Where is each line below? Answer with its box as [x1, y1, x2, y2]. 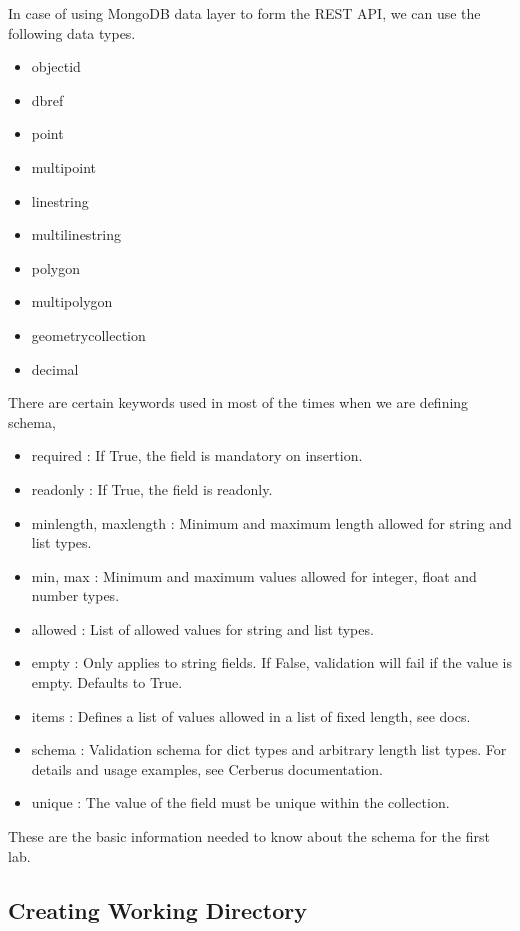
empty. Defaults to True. [31, 672, 183, 693]
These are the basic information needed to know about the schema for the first [8, 826, 490, 847]
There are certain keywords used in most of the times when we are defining [8, 392, 469, 413]
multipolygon [31, 291, 113, 312]
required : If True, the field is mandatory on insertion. [31, 445, 363, 466]
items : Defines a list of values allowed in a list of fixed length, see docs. [31, 705, 471, 726]
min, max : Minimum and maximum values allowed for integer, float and [31, 565, 477, 586]
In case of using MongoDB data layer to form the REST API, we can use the [8, 3, 481, 23]
